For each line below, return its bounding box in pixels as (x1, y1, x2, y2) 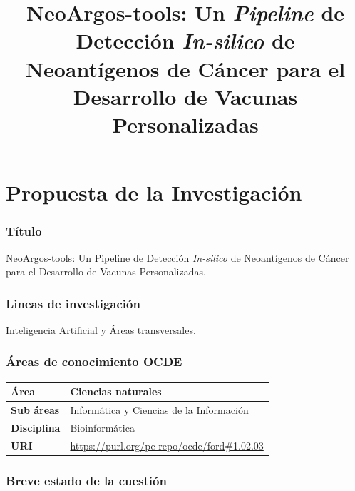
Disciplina (11, 420, 61, 435)
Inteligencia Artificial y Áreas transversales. (6, 322, 196, 337)
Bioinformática (70, 420, 135, 435)
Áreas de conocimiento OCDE (6, 353, 182, 370)
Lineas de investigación (6, 294, 140, 312)
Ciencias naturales (70, 384, 162, 399)
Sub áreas (11, 403, 60, 417)
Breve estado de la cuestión (6, 471, 167, 489)
